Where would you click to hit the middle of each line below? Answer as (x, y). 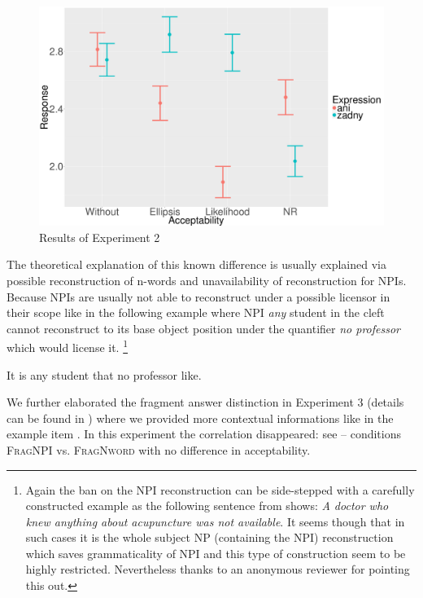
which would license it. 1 (68, 346)
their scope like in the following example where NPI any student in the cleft (196, 312)
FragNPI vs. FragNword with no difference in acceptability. (159, 449)
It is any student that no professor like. (104, 374)
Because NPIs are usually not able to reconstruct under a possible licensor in (198, 296)
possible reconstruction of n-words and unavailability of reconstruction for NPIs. (207, 280)
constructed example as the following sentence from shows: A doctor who (207, 506)
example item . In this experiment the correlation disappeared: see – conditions (204, 434)
